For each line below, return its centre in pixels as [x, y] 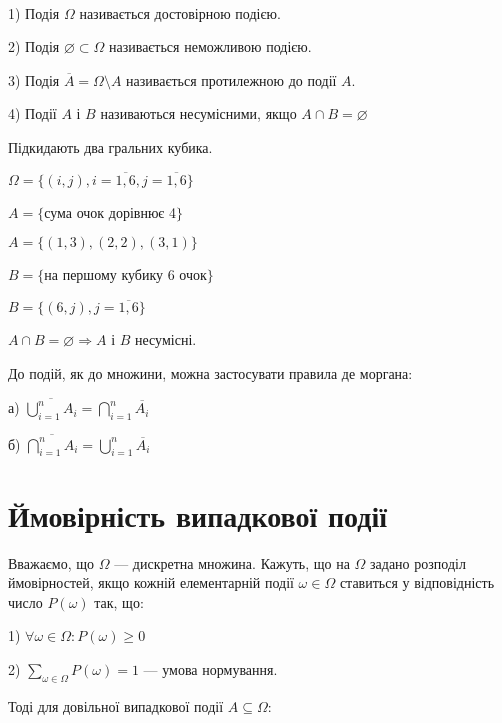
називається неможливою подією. [210, 46]
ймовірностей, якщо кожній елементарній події [151, 582]
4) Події [32, 113]
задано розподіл [418, 562]
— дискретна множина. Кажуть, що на [232, 562]
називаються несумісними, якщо [198, 113]
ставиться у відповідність [417, 582]
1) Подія [34, 12]
